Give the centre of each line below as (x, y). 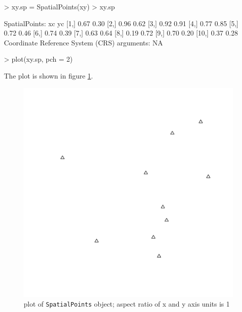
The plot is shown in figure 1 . (49, 75)
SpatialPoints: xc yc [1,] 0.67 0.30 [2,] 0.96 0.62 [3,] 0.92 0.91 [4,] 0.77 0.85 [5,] (121, 23)
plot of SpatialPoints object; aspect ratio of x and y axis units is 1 (127, 304)
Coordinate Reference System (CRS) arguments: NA (83, 42)
